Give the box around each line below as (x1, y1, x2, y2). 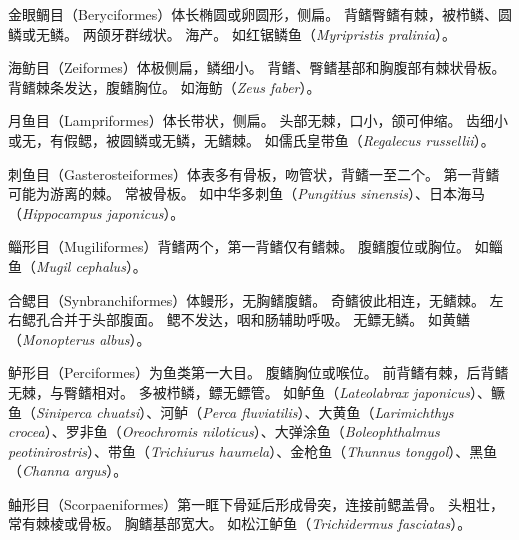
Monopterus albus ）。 (22, 328, 151, 349)
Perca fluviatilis (202, 401, 298, 422)
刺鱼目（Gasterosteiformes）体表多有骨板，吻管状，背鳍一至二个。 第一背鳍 (8, 163, 500, 184)
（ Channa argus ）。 (8, 460, 128, 481)
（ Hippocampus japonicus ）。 (8, 202, 185, 223)
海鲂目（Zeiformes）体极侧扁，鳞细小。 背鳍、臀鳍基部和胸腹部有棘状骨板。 (8, 57, 506, 78)
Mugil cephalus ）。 (36, 255, 147, 276)
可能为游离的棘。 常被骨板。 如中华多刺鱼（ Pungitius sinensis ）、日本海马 (8, 183, 486, 204)
